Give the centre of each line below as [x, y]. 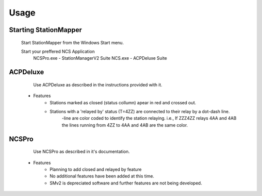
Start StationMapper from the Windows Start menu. [72, 42]
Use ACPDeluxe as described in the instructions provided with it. [98, 84]
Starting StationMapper [45, 30]
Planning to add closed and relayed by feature [96, 169]
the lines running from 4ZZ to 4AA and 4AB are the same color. [125, 125]
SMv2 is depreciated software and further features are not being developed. [126, 183]
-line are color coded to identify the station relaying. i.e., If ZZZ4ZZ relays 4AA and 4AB [149, 118]
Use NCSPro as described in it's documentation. [82, 152]
